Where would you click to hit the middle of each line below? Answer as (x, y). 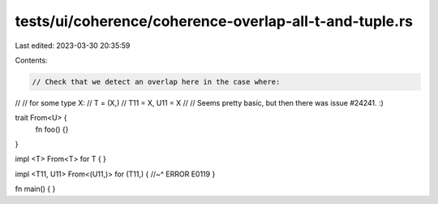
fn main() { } (35, 189)
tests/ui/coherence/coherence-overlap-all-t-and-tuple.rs (214, 21)
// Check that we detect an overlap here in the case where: (156, 82)
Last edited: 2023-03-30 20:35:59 (73, 46)
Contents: (31, 60)
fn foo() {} (52, 129)
